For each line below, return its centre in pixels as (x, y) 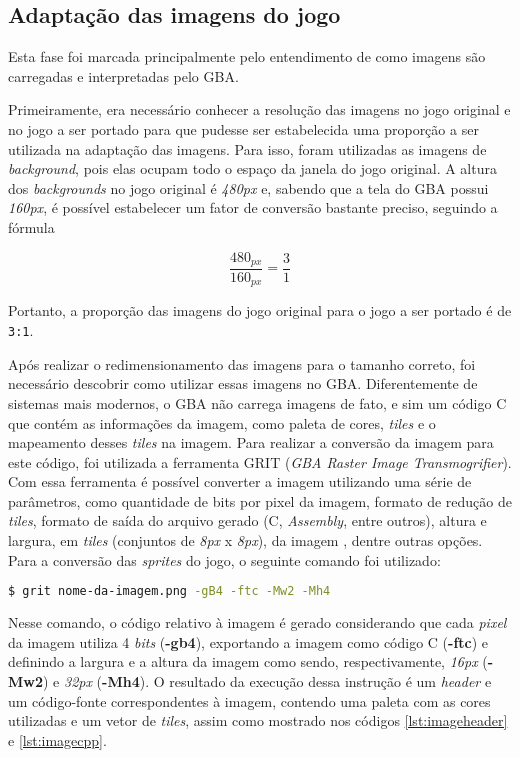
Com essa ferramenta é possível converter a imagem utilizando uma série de (240, 481)
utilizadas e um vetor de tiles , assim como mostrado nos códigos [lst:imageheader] (258, 720)
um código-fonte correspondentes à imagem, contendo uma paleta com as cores (249, 700)
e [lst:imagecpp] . (57, 739)
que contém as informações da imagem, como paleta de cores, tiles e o (222, 422)
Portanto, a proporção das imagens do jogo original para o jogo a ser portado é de (260, 310)
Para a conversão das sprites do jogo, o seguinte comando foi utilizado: (224, 559)
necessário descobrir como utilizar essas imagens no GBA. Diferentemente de (243, 383)
